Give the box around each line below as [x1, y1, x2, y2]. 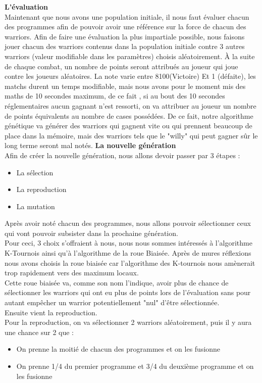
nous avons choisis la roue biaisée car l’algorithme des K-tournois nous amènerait [5, 257, 255, 268]
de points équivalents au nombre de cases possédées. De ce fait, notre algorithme [5, 110, 253, 121]
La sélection [16, 167, 54, 177]
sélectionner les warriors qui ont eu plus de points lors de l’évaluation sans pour [5, 287, 251, 298]
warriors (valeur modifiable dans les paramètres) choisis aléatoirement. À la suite [5, 51, 255, 61]
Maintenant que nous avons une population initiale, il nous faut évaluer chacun [5, 11, 249, 22]
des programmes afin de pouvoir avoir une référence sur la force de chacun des [5, 21, 246, 32]
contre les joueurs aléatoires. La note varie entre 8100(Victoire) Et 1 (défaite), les [5, 71, 256, 81]
